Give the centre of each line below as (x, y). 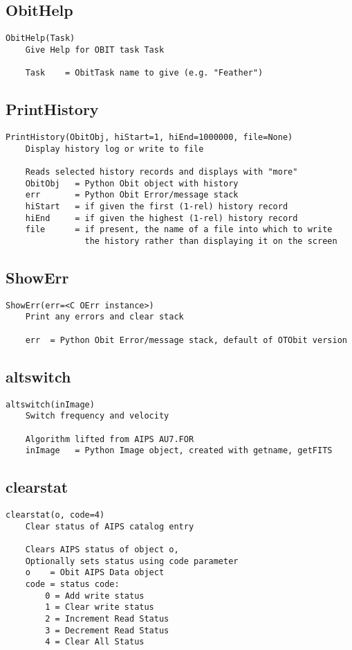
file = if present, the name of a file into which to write (179, 230)
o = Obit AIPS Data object (95, 573)
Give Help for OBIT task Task (95, 50)
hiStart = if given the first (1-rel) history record (157, 206)
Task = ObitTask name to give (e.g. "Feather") (144, 73)
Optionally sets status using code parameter (132, 561)
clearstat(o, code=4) (55, 515)
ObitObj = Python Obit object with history (132, 183)
